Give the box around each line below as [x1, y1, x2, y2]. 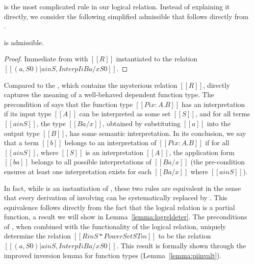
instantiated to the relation [116, 53, 198, 64]
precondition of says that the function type [4, 99, 133, 109]
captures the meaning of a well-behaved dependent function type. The [4, 89, 214, 100]
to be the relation [158, 231, 211, 241]
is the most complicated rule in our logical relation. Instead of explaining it [4, 1, 230, 11]
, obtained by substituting [102, 118, 180, 128]
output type [4, 128, 40, 138]
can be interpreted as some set [79, 108, 171, 119]
